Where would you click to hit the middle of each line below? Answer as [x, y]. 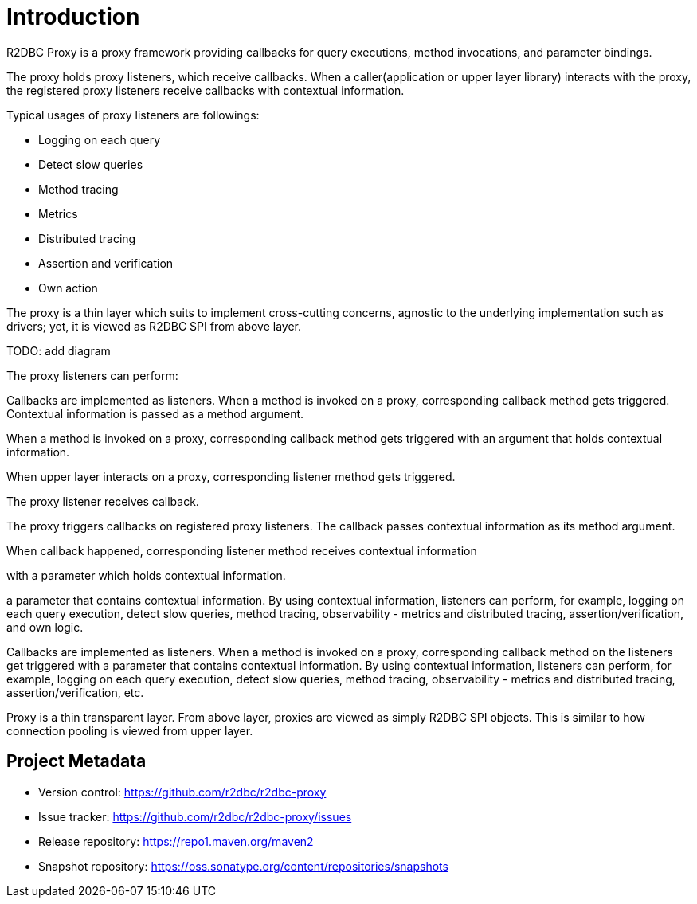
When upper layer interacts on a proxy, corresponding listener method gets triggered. [231, 476]
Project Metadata [76, 761]
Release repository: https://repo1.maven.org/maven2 [176, 841]
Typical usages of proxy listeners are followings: [133, 115]
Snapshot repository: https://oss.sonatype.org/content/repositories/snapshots [243, 866]
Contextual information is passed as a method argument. [155, 413]
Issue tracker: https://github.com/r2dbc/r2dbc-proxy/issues [195, 816]
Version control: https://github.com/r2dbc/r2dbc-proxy [182, 792]
